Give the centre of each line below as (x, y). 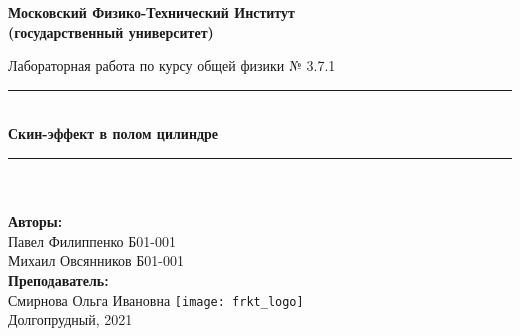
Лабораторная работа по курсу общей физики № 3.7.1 (172, 65)
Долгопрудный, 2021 (70, 319)
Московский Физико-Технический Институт (151, 12)
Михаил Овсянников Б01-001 (96, 260)
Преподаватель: (58, 279)
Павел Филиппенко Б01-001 (92, 240)
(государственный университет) (111, 31)
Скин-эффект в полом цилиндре (113, 133)
